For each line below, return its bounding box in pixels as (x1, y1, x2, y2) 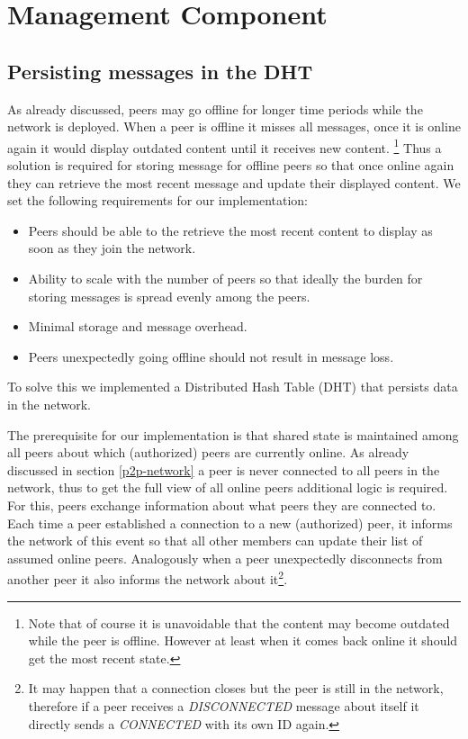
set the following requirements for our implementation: (7, 191, 308, 210)
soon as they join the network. (28, 239, 196, 257)
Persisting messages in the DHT (7, 57, 313, 85)
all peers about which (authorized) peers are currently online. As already (7, 443, 409, 462)
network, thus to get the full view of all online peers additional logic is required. (7, 478, 448, 497)
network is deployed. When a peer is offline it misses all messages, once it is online (7, 117, 461, 136)
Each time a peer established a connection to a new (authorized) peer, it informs (7, 513, 453, 532)
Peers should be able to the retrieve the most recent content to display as (28, 221, 433, 239)
